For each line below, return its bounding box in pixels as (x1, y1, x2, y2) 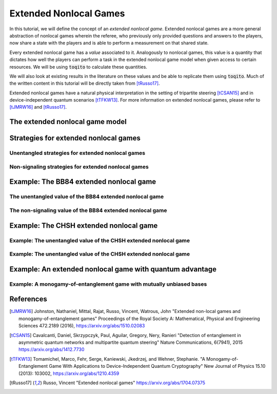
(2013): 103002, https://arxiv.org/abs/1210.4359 (18, 370, 120, 377)
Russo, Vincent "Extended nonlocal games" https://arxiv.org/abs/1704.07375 (43, 380, 205, 386)
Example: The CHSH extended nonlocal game (9, 221, 158, 230)
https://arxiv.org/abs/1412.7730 (18, 346, 85, 352)
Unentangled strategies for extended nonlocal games (9, 149, 146, 156)
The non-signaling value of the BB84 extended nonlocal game (9, 207, 167, 214)
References (9, 295, 47, 304)
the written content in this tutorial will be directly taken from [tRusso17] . (9, 80, 160, 87)
